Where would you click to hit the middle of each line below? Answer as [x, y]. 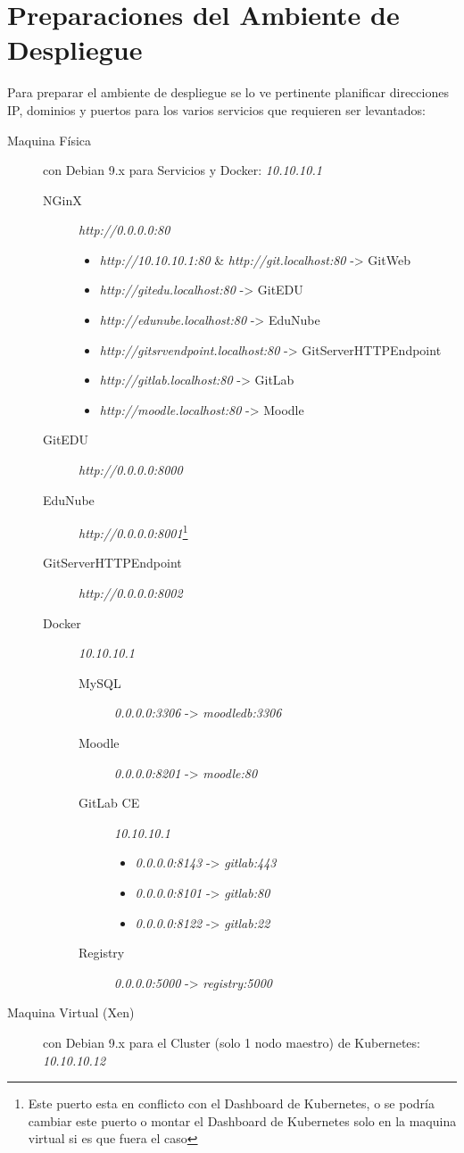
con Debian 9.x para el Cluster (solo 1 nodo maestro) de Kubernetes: [232, 1042]
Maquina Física [50, 140]
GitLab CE [109, 803]
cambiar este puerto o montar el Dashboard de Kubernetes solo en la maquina [242, 1120]
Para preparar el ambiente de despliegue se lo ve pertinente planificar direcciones [228, 92]
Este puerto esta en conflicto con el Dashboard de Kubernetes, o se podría [231, 1103]
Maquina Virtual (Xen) [71, 1012]
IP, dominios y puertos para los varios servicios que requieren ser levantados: [216, 109]
